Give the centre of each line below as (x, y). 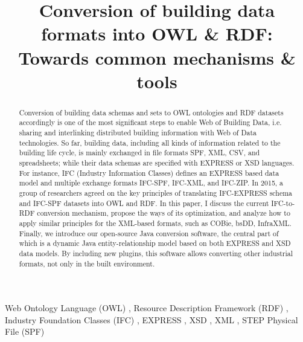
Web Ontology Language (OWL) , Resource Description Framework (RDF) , (147, 308)
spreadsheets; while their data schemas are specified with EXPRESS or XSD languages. (157, 163)
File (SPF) (25, 331)
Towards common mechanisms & (157, 57)
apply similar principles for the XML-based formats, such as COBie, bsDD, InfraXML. (155, 223)
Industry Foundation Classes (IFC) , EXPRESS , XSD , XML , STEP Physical (151, 319)
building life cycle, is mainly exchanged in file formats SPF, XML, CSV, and (139, 153)
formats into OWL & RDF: (157, 34)
